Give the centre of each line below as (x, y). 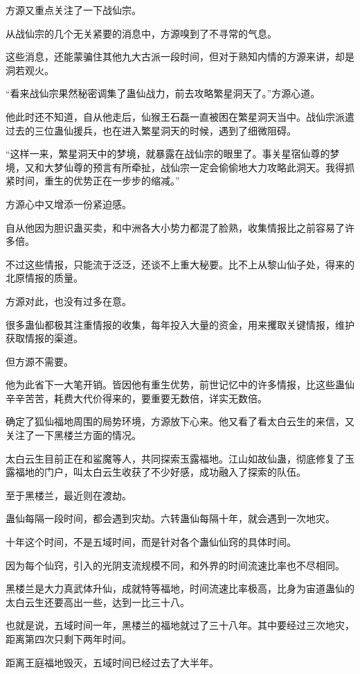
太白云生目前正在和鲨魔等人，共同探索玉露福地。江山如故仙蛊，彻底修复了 (175, 458)
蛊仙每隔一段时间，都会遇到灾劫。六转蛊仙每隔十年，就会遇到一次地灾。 (170, 518)
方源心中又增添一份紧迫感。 (69, 204)
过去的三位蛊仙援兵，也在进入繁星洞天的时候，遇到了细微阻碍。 (151, 130)
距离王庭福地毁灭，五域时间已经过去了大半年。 (112, 662)
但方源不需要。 (39, 361)
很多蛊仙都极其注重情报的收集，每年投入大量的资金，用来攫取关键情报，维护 (180, 324)
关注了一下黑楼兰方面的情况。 (73, 435)
